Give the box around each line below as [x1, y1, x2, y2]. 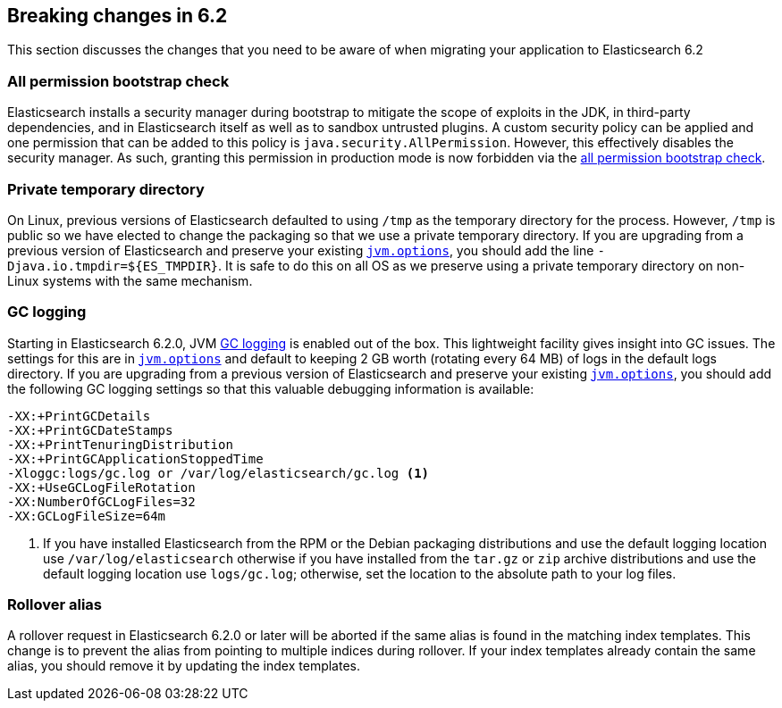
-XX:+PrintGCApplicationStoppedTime [7, 451, 264, 466]
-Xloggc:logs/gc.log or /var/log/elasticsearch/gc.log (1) [7, 465, 430, 480]
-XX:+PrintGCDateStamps [7, 422, 173, 437]
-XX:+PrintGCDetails [7, 408, 151, 423]
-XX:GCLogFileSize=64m [7, 508, 166, 523]
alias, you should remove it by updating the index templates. [7, 658, 360, 674]
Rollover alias [7, 596, 102, 614]
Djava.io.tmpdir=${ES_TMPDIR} [7, 258, 219, 273]
